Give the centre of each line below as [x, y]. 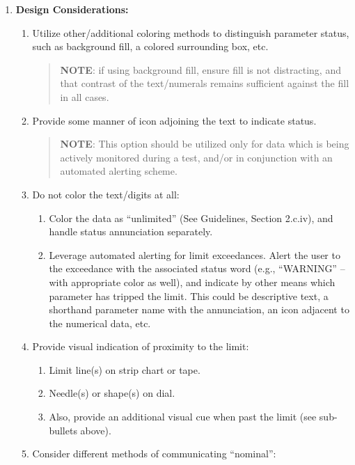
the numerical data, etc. [100, 323]
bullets [63, 430]
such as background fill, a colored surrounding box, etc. [150, 46]
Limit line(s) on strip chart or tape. [125, 369]
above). [96, 430]
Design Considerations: [72, 9]
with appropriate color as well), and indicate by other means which [192, 282]
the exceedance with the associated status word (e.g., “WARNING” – [197, 268]
